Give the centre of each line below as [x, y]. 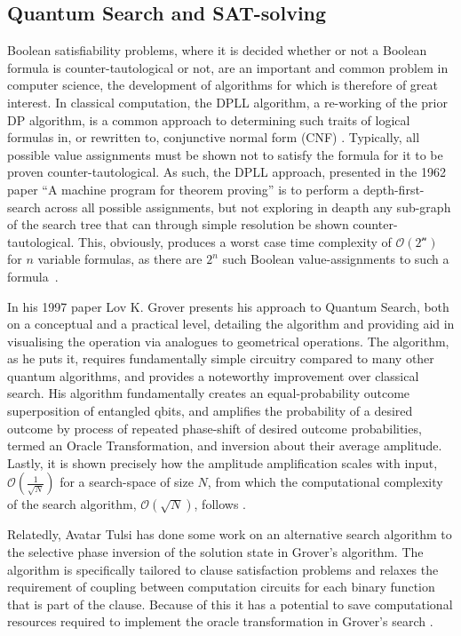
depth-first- [393, 189]
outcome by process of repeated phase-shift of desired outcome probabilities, [215, 428]
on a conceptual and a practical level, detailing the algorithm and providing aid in [231, 324]
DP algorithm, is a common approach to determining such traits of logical [209, 119]
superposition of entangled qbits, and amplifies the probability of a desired [210, 411]
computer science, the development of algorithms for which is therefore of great [223, 85]
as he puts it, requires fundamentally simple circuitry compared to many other [221, 358]
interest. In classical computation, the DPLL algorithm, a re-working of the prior [227, 102]
